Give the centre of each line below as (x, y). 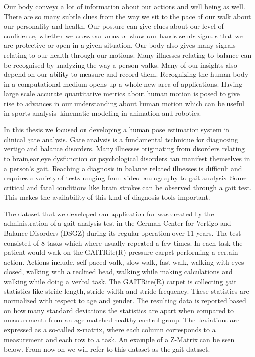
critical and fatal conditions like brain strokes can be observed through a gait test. (128, 187)
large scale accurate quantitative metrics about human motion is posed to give (122, 93)
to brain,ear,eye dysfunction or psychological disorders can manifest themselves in (127, 158)
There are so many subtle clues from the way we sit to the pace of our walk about (127, 16)
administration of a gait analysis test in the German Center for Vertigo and (118, 223)
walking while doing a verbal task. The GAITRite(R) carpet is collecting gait (120, 281)
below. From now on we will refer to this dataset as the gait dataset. (107, 349)
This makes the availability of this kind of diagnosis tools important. (107, 197)
